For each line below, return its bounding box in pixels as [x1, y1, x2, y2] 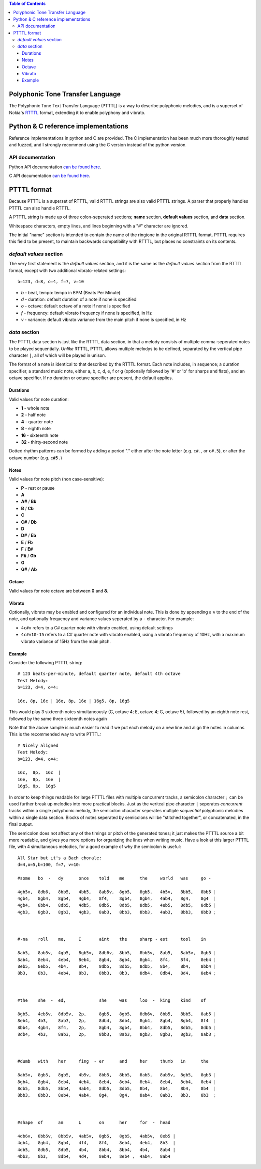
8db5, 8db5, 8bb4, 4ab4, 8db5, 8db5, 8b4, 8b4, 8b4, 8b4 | [17, 1086, 217, 1091]
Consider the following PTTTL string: [9, 659, 82, 665]
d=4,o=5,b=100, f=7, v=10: [17, 862, 82, 867]
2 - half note [21, 412, 46, 418]
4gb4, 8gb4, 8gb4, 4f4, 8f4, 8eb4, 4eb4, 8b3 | [17, 1140, 176, 1146]
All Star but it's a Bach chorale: [17, 855, 102, 861]
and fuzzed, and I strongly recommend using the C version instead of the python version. [9, 142, 187, 147]
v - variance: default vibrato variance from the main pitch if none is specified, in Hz [21, 317, 187, 322]
